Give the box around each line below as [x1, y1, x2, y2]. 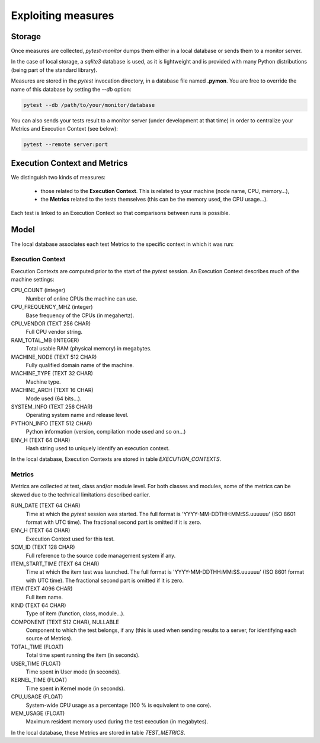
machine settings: [11, 276, 55, 283]
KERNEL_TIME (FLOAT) [11, 676, 68, 684]
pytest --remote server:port [23, 141, 108, 148]
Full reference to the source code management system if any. [25, 552, 176, 559]
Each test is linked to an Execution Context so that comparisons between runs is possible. [11, 209, 231, 216]
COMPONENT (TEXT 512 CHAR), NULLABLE [11, 618, 120, 625]
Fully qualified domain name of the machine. [25, 361, 135, 368]
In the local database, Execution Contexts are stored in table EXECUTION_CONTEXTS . [11, 456, 222, 463]
